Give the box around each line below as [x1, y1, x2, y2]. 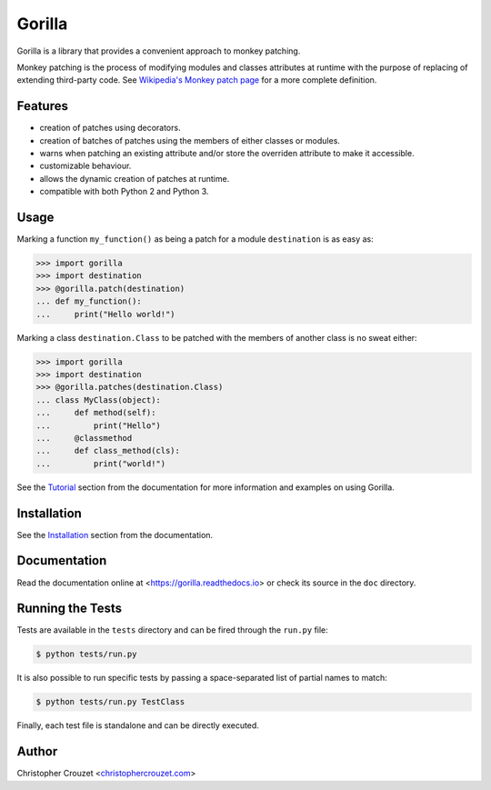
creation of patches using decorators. [39, 123, 181, 134]
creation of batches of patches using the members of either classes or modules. [39, 135, 341, 145]
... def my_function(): [35, 296, 143, 306]
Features [16, 98, 68, 114]
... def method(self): [35, 407, 156, 418]
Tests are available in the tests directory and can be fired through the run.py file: [16, 625, 329, 635]
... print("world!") [35, 458, 166, 468]
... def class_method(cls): [35, 445, 181, 456]
